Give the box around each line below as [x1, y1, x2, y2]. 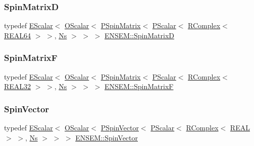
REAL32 [4, 81, 31, 92]
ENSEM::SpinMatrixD [105, 30, 174, 40]
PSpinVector [100, 122, 139, 133]
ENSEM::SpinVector [75, 132, 138, 142]
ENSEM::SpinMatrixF [105, 81, 174, 92]
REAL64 [4, 30, 31, 40]
